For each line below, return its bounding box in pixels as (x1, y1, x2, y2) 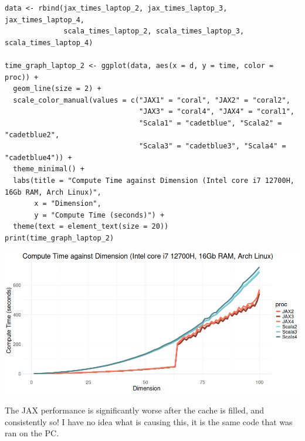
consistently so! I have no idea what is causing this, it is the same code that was (5, 415, 293, 428)
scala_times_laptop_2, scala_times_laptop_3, (63, 27, 245, 36)
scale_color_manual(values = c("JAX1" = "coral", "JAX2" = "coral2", (13, 96, 290, 104)
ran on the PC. (5, 427, 59, 439)
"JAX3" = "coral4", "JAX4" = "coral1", (139, 107, 294, 116)
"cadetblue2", (5, 130, 60, 139)
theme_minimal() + (13, 165, 85, 174)
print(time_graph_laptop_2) (5, 233, 114, 242)
